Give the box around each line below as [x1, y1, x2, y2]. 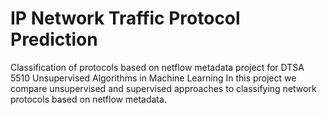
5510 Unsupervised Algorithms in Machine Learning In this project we [10, 72, 297, 84]
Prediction [10, 28, 98, 51]
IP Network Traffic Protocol [10, 7, 241, 30]
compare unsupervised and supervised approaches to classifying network [10, 82, 317, 94]
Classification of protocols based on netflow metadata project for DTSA [10, 61, 305, 73]
